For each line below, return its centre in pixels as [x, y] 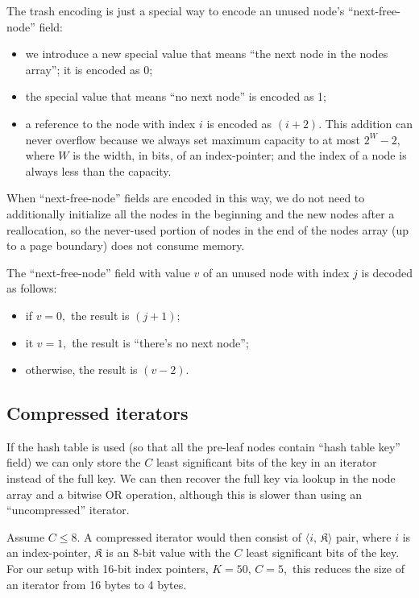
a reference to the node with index [110, 123]
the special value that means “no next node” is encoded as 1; [176, 96]
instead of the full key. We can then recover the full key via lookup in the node [201, 478]
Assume [26, 536]
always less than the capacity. [98, 170]
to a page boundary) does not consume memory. [126, 245]
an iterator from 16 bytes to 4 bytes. [97, 584]
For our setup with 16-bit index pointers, [108, 569]
